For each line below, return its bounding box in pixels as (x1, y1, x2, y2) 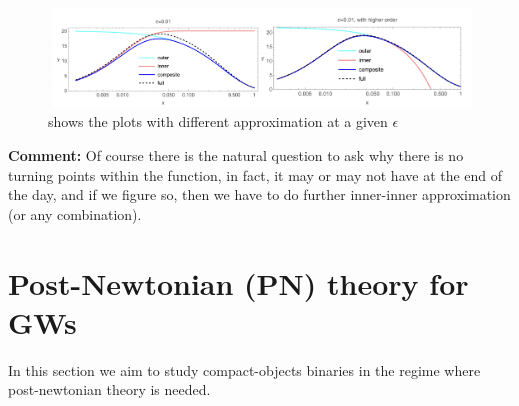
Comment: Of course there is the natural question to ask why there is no (8, 145, 464, 166)
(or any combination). (8, 203, 142, 224)
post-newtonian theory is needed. (8, 379, 211, 400)
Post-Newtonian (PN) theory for (8, 262, 469, 303)
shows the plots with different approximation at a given (48, 111, 388, 132)
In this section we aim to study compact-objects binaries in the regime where (8, 359, 481, 380)
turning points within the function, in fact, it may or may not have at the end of (8, 164, 503, 185)
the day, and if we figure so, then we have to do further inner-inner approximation (8, 184, 511, 205)
